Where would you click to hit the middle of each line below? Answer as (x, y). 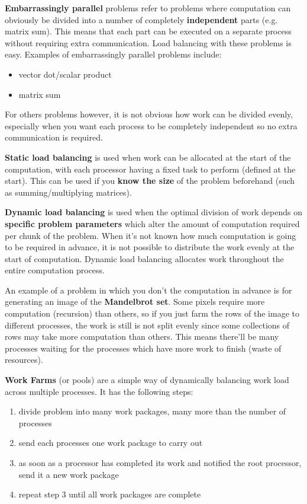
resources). (24, 360)
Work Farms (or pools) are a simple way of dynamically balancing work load (147, 380)
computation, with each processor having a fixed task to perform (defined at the (150, 169)
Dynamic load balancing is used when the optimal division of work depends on (153, 212)
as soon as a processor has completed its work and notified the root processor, (160, 462)
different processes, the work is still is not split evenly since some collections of (147, 325)
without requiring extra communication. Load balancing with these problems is (148, 42)
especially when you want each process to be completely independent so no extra (151, 125)
